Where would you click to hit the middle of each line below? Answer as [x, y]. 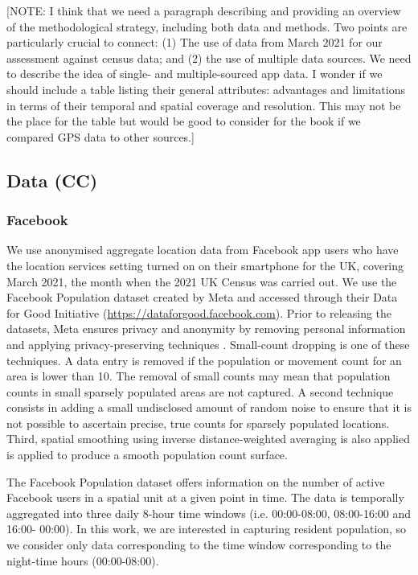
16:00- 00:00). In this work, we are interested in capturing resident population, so [207, 529]
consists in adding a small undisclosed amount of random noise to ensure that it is [209, 407]
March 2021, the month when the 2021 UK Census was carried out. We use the [202, 281]
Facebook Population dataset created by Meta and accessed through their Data [202, 297]
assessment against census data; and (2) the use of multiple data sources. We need [209, 57]
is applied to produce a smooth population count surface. [147, 455]
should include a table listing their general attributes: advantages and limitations [206, 89]
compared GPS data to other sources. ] [100, 136]
